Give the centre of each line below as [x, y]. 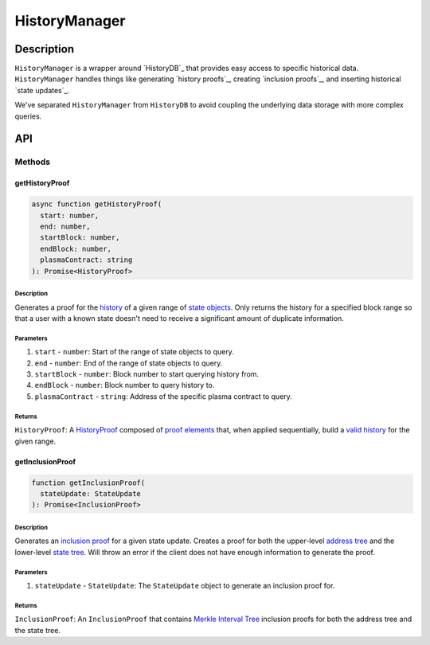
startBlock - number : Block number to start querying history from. [147, 374]
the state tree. [38, 630]
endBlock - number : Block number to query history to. [125, 385]
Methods [33, 162]
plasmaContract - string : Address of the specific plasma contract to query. [163, 396]
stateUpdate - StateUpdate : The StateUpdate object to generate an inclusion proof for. [185, 586]
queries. [28, 116]
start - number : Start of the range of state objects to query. [134, 352]
